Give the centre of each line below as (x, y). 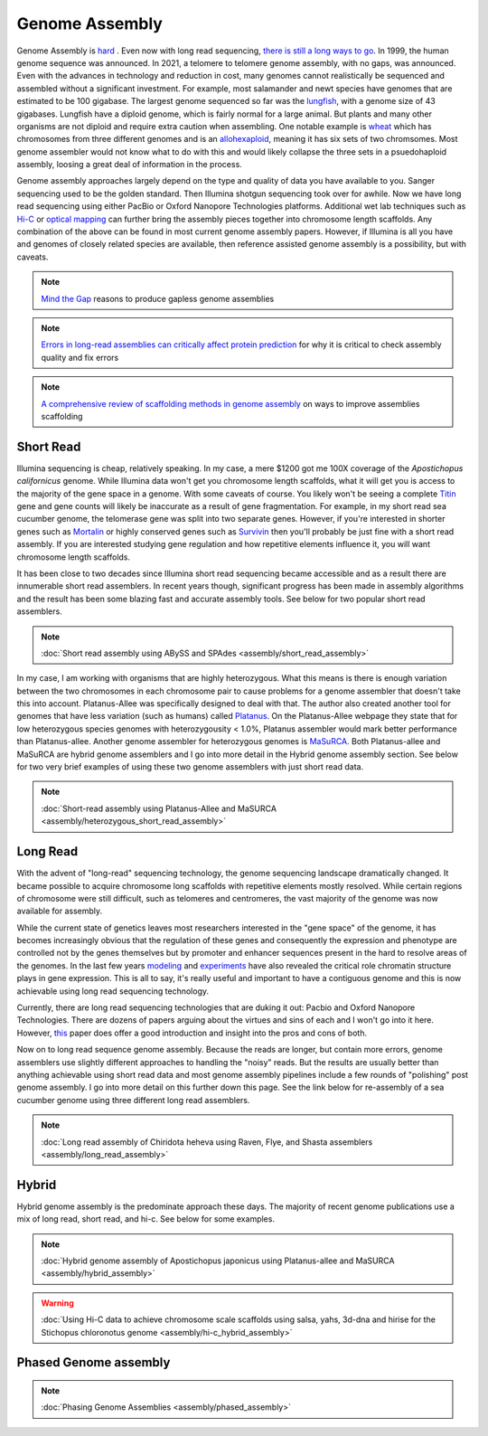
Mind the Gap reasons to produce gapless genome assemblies (158, 298)
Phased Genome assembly (94, 1362)
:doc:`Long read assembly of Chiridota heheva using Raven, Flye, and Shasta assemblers (207, 1142)
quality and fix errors (80, 357)
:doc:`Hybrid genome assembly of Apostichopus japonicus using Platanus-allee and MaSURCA (218, 1261)
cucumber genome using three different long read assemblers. (133, 1100)
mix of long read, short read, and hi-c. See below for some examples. (146, 1219)
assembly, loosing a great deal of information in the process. (130, 165)
